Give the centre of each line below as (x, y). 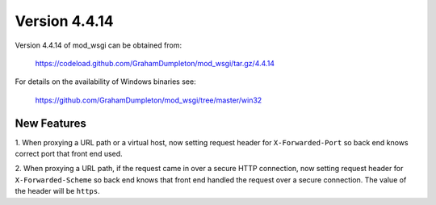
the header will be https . (57, 191)
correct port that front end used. (69, 154)
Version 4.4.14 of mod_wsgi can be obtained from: (98, 45)
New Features (50, 123)
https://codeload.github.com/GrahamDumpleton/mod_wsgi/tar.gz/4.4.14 (155, 63)
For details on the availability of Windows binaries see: (106, 82)
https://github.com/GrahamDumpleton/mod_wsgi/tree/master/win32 (149, 100)
